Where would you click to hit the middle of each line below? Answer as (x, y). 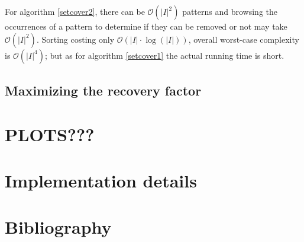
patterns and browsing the (230, 11)
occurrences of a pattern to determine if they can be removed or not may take (146, 26)
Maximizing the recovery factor (103, 90)
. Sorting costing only (75, 39)
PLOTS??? (50, 134)
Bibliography (58, 227)
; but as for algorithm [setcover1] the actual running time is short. (164, 55)
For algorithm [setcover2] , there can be (75, 11)
